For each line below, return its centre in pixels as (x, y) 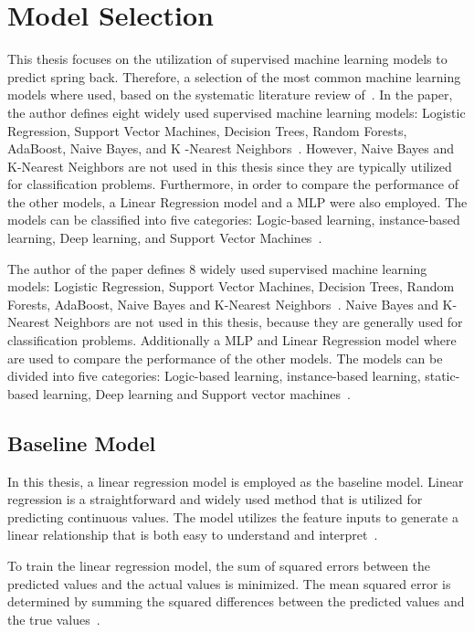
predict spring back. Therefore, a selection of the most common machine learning (234, 76)
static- (442, 376)
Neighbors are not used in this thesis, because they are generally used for (258, 322)
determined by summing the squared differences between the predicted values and (236, 601)
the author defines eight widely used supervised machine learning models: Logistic (237, 112)
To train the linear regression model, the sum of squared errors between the (219, 565)
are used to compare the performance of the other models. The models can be (225, 358)
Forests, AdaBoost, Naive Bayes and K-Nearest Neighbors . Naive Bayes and (223, 304)
